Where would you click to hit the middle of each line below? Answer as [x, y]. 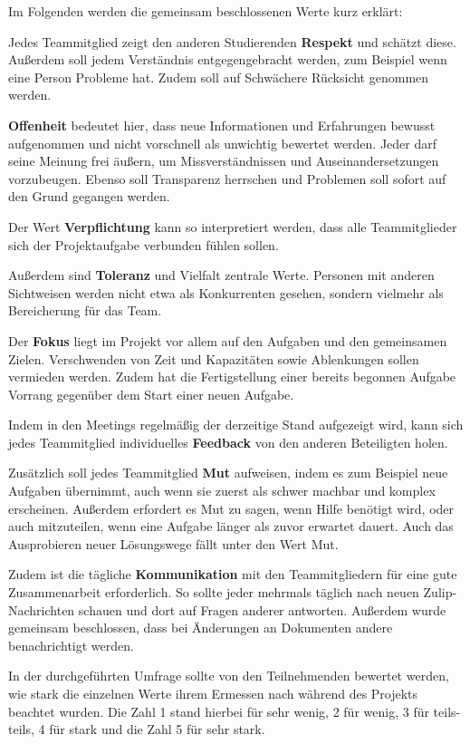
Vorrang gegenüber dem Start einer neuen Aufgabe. [151, 394]
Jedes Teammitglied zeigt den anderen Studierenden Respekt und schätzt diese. [232, 41]
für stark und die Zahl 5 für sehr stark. [157, 729]
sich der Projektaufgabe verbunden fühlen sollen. [144, 244]
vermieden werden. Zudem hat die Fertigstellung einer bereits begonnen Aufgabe [232, 377]
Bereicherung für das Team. [85, 310]
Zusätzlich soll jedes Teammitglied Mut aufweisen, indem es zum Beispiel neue [228, 473]
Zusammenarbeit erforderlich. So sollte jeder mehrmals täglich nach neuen [214, 592]
